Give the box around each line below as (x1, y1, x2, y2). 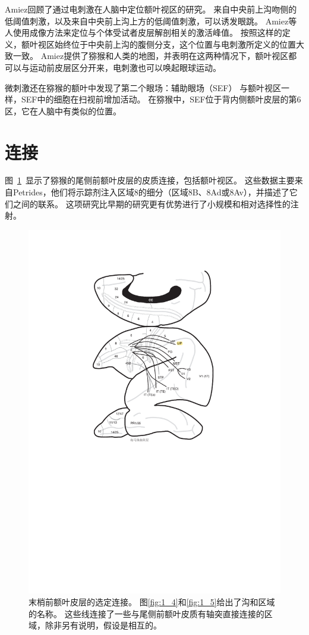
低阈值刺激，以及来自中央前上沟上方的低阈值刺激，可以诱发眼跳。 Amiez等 (5, 14, 297, 27)
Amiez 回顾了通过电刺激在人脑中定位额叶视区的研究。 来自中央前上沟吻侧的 (5, 3, 297, 15)
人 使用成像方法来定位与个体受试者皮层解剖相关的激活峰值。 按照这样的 (5, 26, 282, 39)
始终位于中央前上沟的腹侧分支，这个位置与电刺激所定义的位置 (54, 38, 296, 50)
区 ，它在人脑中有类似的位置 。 (5, 104, 121, 117)
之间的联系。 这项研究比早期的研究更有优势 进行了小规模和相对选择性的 (12, 197, 291, 210)
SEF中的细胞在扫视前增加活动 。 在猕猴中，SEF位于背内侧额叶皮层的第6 (21, 93, 301, 105)
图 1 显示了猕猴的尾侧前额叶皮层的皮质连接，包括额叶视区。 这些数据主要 (5, 174, 295, 186)
